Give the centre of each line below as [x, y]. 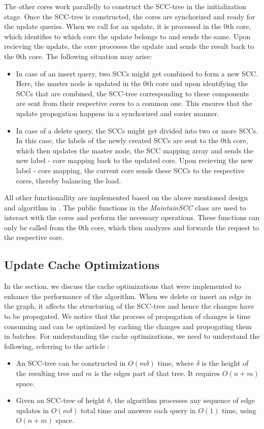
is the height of [225, 363]
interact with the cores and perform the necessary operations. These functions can [132, 217]
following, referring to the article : [57, 346]
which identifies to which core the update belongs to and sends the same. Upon [127, 36]
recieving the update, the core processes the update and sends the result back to [129, 46]
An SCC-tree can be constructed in [71, 363]
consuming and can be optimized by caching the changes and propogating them [128, 326]
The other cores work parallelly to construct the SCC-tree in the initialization [125, 6]
